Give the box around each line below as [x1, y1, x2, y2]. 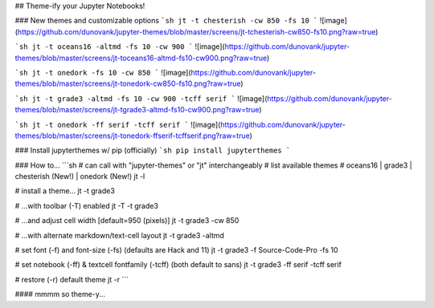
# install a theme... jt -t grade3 [14, 186, 116, 196]
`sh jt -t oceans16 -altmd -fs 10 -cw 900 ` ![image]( [14, 42, 225, 51]
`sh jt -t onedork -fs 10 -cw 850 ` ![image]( [14, 67, 192, 77]
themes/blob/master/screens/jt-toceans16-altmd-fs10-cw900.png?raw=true [14, 53, 268, 63]
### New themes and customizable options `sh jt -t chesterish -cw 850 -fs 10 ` [14, 16, 318, 26]
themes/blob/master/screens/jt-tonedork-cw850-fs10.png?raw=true [14, 79, 241, 88]
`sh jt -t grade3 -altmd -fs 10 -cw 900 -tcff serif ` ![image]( [14, 93, 268, 103]
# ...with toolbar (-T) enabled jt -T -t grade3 [14, 201, 158, 210]
